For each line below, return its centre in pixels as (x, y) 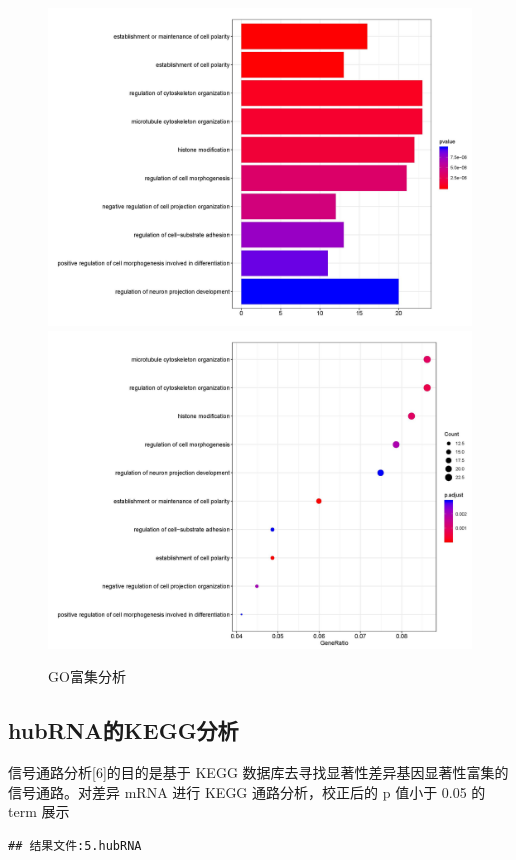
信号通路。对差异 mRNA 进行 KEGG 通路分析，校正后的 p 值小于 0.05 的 (247, 791)
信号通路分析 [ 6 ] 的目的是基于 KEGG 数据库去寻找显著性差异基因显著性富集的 (258, 771)
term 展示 (39, 811)
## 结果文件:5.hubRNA (75, 845)
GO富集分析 (87, 676)
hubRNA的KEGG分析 (123, 730)
